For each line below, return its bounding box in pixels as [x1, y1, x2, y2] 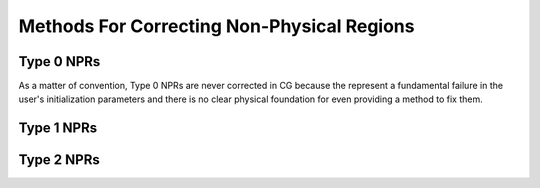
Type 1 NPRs [18, 120, 98, 137]
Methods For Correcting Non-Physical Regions [18, 15, 415, 37]
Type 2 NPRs [18, 151, 100, 169]
